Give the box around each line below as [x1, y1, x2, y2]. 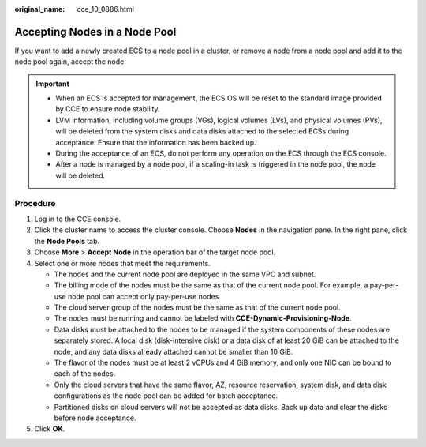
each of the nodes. [54, 369, 116, 378]
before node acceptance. [54, 413, 136, 423]
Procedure [14, 197, 56, 208]
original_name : [14, 5, 65, 13]
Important [35, 79, 70, 88]
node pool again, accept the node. [14, 57, 126, 66]
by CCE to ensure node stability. [55, 104, 161, 114]
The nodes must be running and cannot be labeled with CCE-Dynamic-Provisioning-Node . [54, 314, 352, 323]
